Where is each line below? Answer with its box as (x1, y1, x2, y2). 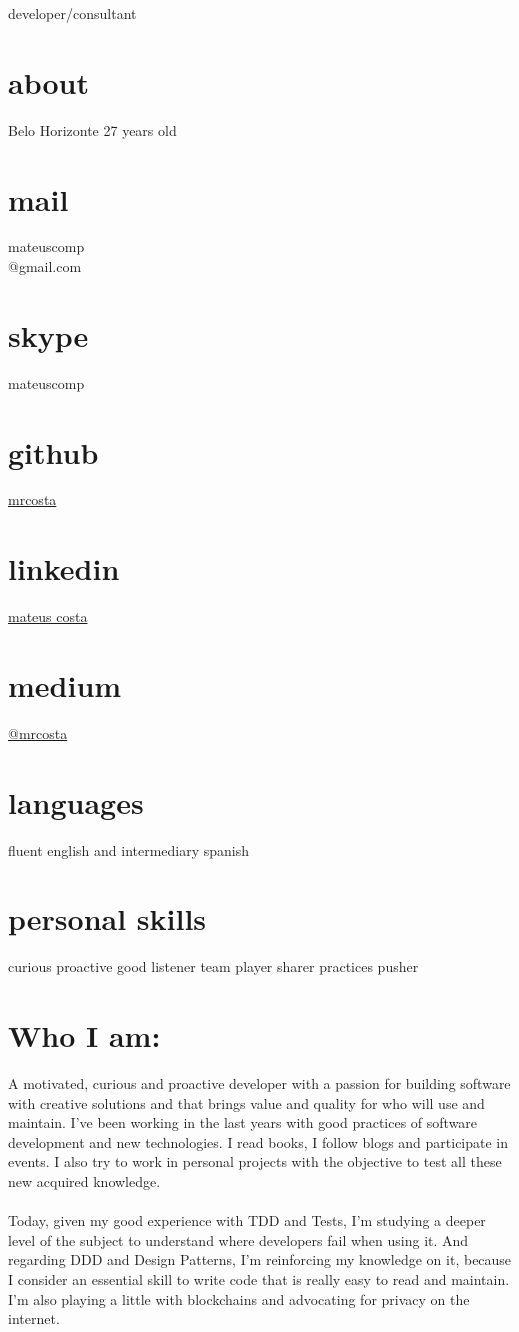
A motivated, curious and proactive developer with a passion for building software (8, 1073, 511, 1094)
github (8, 431, 99, 472)
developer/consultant (8, 3, 137, 23)
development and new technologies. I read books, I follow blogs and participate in (8, 1131, 509, 1152)
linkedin (8, 548, 120, 589)
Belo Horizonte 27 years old (8, 119, 177, 140)
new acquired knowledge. (8, 1171, 161, 1192)
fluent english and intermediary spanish (8, 839, 250, 860)
